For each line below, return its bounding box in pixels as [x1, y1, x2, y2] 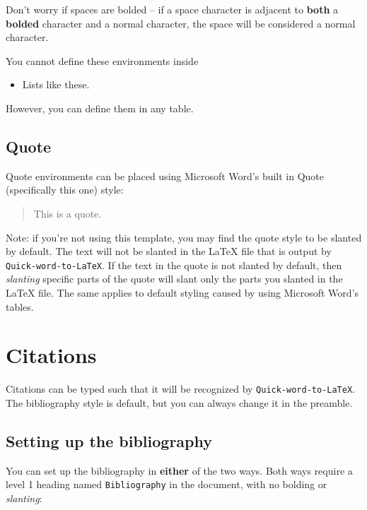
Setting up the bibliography [6, 429, 212, 451]
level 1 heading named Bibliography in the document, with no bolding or [6, 477, 327, 492]
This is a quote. [33, 206, 102, 220]
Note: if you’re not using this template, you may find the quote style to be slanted [6, 230, 362, 244]
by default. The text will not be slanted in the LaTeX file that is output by [6, 244, 332, 259]
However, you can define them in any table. [6, 100, 194, 115]
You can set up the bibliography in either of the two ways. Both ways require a [6, 463, 353, 478]
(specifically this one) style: [6, 182, 124, 197]
